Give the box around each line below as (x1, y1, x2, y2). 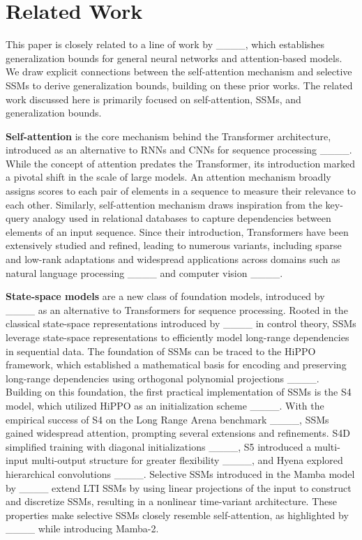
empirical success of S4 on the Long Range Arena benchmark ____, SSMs (6, 412, 329, 426)
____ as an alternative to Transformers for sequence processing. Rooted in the (6, 302, 348, 317)
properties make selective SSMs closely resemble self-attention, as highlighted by (6, 507, 349, 522)
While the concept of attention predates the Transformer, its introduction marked (6, 156, 355, 170)
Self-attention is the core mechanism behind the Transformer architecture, (6, 128, 331, 143)
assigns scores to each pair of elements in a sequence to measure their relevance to (6, 183, 356, 198)
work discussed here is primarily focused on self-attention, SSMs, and (6, 91, 301, 106)
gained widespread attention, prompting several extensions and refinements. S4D (6, 426, 350, 440)
